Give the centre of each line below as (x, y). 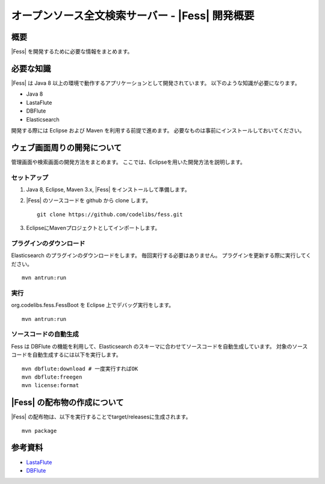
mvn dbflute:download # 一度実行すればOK (80, 368)
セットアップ (30, 178)
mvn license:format (51, 386)
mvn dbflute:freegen (52, 377)
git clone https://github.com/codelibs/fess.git (110, 214)
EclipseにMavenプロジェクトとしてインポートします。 (93, 228)
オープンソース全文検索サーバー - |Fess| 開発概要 (133, 16)
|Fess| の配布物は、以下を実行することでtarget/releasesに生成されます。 (101, 417)
